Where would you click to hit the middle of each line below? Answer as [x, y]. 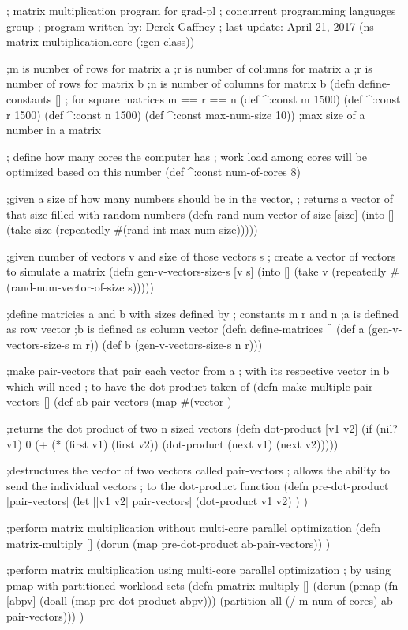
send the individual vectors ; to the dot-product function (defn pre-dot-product [198, 485]
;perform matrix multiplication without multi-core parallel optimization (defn [193, 528]
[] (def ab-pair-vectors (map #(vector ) [138, 401]
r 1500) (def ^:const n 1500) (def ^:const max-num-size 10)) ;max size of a [186, 114]
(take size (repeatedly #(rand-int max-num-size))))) [132, 229]
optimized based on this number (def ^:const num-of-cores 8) [153, 172]
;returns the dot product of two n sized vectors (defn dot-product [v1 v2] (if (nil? [202, 428]
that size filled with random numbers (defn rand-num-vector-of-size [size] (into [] [200, 214]
